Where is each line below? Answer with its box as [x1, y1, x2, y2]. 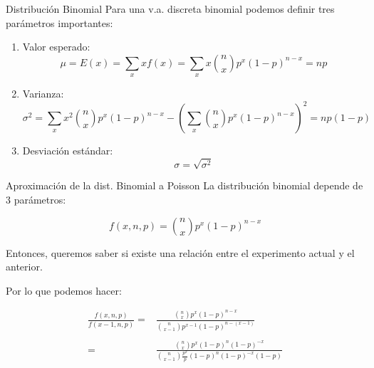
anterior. [6, 259, 43, 274]
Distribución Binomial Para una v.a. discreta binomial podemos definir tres [6, 1, 335, 16]
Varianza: [22, 86, 64, 101]
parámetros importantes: [6, 15, 113, 30]
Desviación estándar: [22, 143, 113, 158]
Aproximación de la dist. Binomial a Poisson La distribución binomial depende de [6, 178, 363, 193]
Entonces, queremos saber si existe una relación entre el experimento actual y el [6, 245, 355, 260]
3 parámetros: [6, 192, 66, 206]
